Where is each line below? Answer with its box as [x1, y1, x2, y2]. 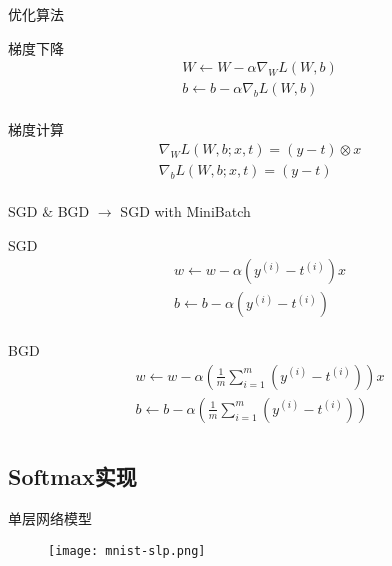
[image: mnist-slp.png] [48, 543, 206, 558]
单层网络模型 [8, 508, 92, 529]
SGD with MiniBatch [120, 200, 251, 221]
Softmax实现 [8, 461, 137, 492]
